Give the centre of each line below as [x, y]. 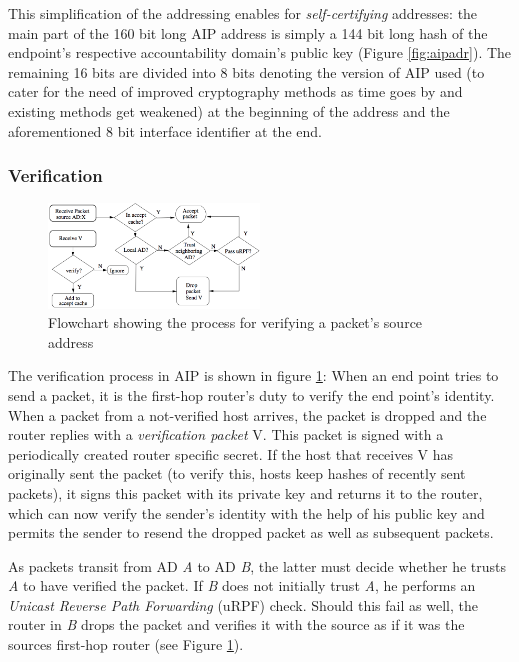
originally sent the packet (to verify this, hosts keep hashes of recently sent [237, 473]
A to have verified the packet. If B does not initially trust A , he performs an [242, 585]
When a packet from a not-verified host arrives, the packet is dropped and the [247, 414]
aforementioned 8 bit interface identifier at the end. [165, 130]
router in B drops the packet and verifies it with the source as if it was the [236, 624]
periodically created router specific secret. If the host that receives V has [231, 453]
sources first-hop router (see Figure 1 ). [126, 644]
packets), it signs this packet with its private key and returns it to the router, [245, 492]
